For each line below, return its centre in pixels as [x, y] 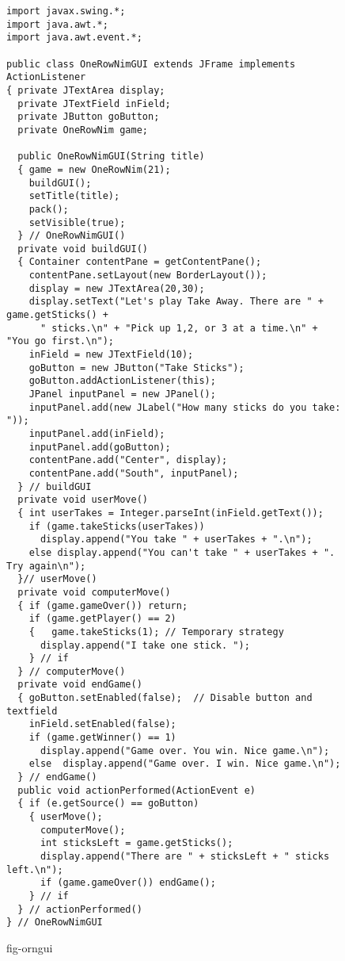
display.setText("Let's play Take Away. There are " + [176, 302]
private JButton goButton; [89, 117]
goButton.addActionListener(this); [122, 381]
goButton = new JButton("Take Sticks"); [136, 368]
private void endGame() [80, 685]
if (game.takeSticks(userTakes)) [117, 526]
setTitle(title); [74, 196]
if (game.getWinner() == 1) [102, 738]
